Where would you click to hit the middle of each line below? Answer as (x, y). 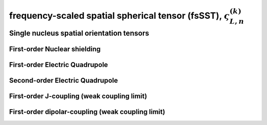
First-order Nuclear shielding (55, 49)
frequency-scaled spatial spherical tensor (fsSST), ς (119, 16)
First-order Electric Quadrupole (59, 65)
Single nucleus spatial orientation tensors (79, 33)
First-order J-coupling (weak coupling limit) (78, 96)
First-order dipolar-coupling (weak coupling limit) (87, 112)
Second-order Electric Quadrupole (64, 80)
